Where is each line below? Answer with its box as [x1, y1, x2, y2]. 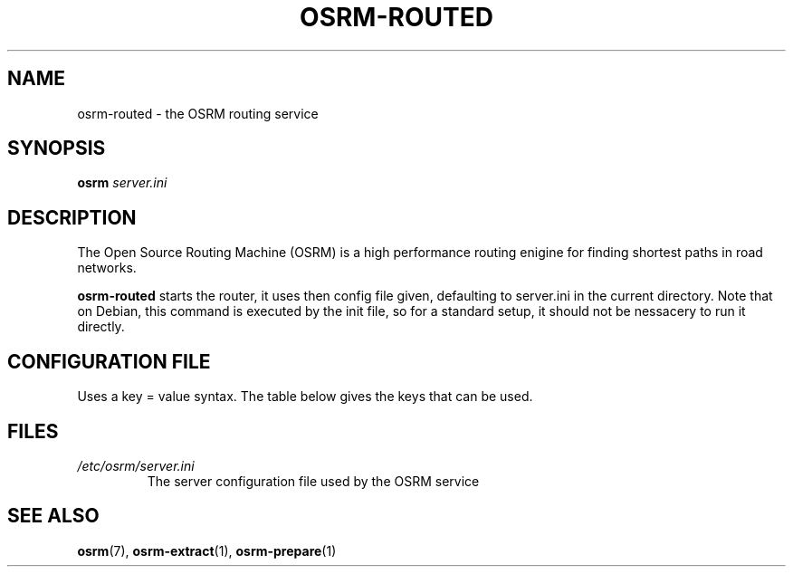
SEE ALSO [7, 504, 100, 528]
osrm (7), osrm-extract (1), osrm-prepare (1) [77, 542, 337, 559]
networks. [77, 260, 137, 276]
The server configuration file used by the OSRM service [147, 473, 480, 489]
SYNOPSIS [7, 137, 106, 160]
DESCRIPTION [7, 206, 137, 229]
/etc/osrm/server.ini [77, 457, 195, 474]
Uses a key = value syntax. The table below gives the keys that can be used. [77, 388, 533, 405]
